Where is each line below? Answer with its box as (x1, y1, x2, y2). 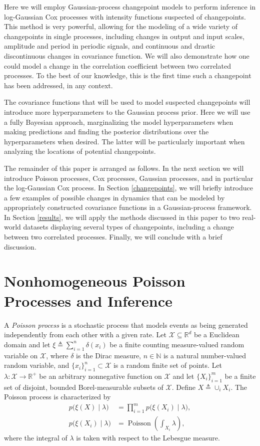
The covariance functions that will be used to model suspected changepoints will (4, 97, 250, 107)
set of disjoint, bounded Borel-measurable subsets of (4, 381, 163, 392)
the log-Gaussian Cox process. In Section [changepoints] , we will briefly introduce (4, 182, 253, 193)
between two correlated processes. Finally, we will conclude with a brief (4, 232, 222, 242)
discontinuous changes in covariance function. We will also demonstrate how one (4, 50, 249, 61)
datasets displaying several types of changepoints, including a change (23, 221, 234, 232)
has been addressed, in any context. (4, 80, 113, 90)
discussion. (4, 241, 36, 252)
